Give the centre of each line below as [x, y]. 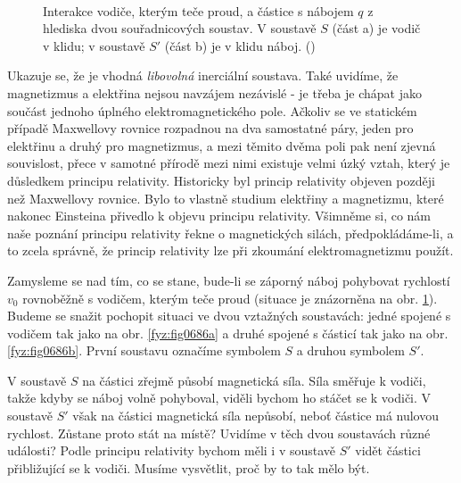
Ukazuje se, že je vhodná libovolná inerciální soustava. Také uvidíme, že [203, 75]
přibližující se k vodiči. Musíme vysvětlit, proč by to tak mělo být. [189, 467]
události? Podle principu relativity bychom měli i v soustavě [172, 450]
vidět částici [388, 450]
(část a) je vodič [376, 28]
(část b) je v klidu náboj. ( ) [240, 45]
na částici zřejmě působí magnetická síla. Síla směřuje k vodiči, [254, 380]
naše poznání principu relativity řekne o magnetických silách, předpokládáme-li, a [230, 233]
